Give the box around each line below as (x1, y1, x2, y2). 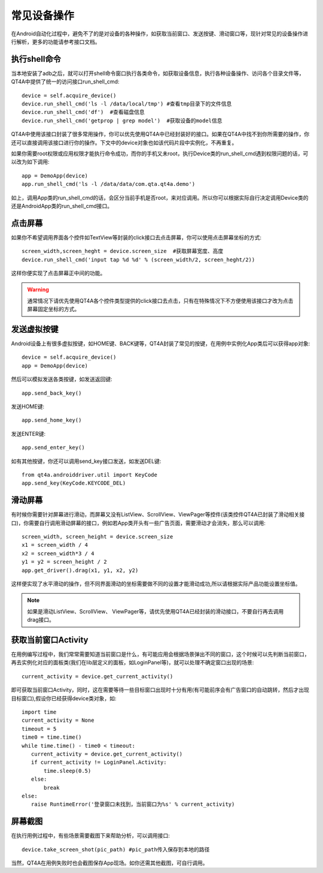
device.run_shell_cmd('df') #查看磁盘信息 (22, 109, 145, 116)
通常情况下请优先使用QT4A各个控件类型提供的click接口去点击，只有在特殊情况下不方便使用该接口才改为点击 (27, 297, 294, 304)
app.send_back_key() (22, 390, 82, 396)
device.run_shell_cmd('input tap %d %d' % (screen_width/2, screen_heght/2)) (22, 256, 255, 263)
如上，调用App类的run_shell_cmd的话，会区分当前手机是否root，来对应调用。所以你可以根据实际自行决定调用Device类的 (11, 194, 309, 201)
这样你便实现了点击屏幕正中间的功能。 (11, 270, 106, 276)
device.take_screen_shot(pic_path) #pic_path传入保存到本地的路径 (22, 846, 210, 853)
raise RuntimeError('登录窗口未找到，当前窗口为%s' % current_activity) (31, 801, 235, 808)
